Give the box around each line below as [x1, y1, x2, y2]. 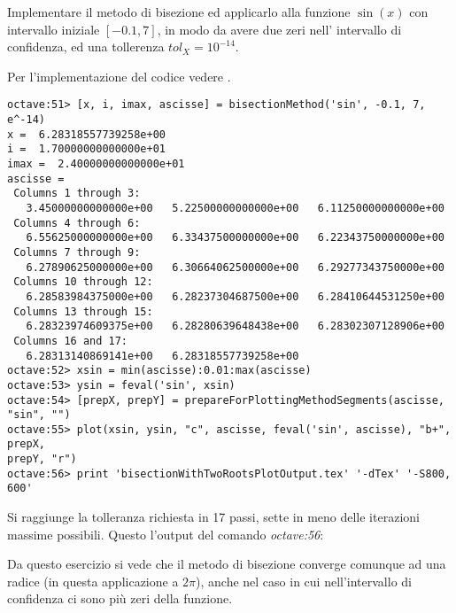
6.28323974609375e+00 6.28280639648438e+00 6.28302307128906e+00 [26, 320, 444, 333]
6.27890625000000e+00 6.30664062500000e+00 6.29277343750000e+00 [26, 260, 444, 274]
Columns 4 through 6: [13, 216, 141, 229]
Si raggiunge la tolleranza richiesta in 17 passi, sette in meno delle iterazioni [7, 508, 420, 526]
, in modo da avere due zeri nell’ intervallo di [157, 19, 402, 38]
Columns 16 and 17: [13, 334, 128, 347]
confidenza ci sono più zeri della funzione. [7, 589, 233, 608]
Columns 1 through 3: [13, 187, 141, 200]
